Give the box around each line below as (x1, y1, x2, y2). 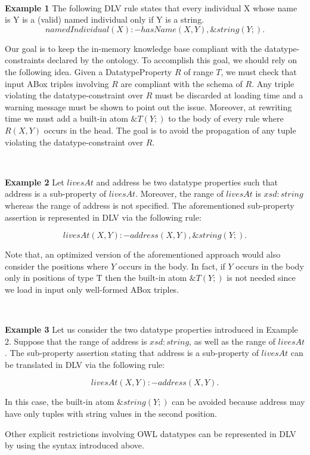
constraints (5, 54, 45, 66)
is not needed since (227, 271, 296, 284)
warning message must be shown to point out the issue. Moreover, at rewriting (5, 100, 292, 113)
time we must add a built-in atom (5, 112, 128, 125)
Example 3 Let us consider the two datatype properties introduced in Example (5, 323, 298, 336)
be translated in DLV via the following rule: (5, 358, 165, 370)
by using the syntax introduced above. (5, 439, 144, 451)
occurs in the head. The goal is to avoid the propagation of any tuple (44, 123, 296, 136)
